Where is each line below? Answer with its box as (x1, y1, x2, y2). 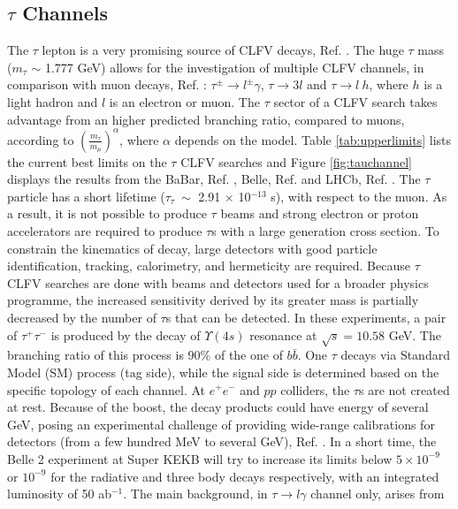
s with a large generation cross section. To (211, 222, 439, 240)
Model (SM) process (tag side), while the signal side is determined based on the (7, 362, 439, 381)
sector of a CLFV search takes (273, 92, 438, 110)
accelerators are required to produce (7, 222, 202, 240)
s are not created (358, 380, 450, 399)
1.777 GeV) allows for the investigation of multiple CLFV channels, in (44, 57, 424, 76)
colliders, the (280, 380, 350, 399)
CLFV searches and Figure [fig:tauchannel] (180, 152, 412, 171)
